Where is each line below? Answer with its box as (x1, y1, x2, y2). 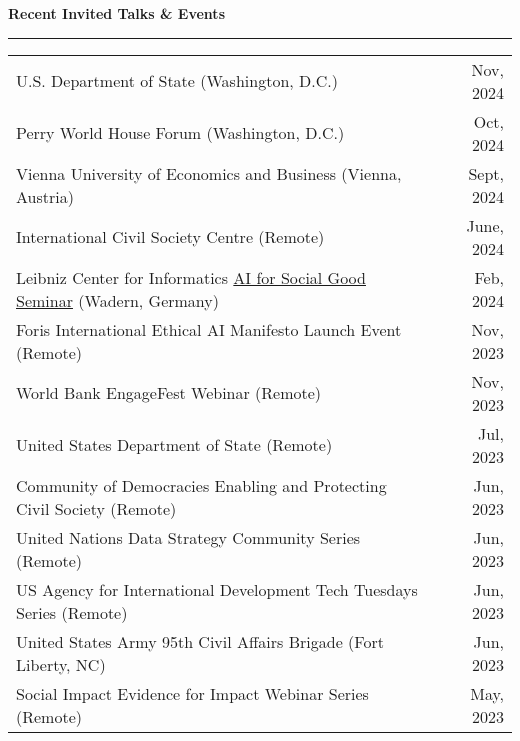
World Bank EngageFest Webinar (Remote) (16, 381, 322, 405)
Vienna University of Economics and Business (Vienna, (16, 161, 402, 185)
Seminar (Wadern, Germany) (16, 288, 219, 312)
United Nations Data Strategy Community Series (16, 525, 361, 549)
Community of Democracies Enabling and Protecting (16, 473, 387, 497)
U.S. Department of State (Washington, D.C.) (16, 69, 338, 93)
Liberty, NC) (16, 652, 106, 676)
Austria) (16, 184, 74, 208)
